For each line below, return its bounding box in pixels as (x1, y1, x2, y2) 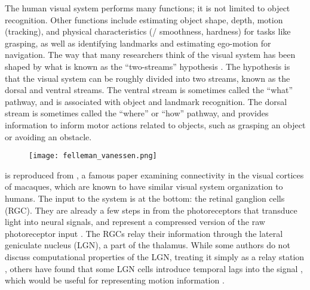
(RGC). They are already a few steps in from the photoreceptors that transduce (5, 203, 297, 216)
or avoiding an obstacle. (5, 130, 92, 143)
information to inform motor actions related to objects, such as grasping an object (5, 118, 306, 131)
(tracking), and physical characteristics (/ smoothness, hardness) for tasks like (5, 25, 291, 38)
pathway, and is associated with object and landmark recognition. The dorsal (5, 95, 287, 107)
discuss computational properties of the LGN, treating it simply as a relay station (5, 250, 305, 263)
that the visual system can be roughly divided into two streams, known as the (5, 72, 290, 84)
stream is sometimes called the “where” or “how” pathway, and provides (5, 107, 269, 119)
